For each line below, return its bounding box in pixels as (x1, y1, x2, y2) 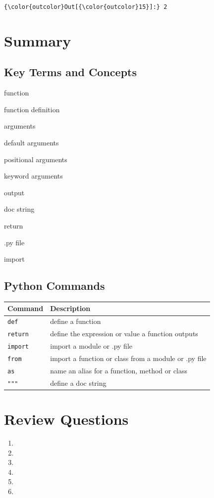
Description (50, 303, 91, 314)
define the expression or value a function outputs (50, 328, 198, 339)
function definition (4, 104, 60, 114)
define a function (50, 316, 101, 326)
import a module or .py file (50, 341, 132, 351)
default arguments (4, 137, 59, 147)
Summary (4, 30, 71, 50)
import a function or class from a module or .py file (50, 353, 207, 363)
